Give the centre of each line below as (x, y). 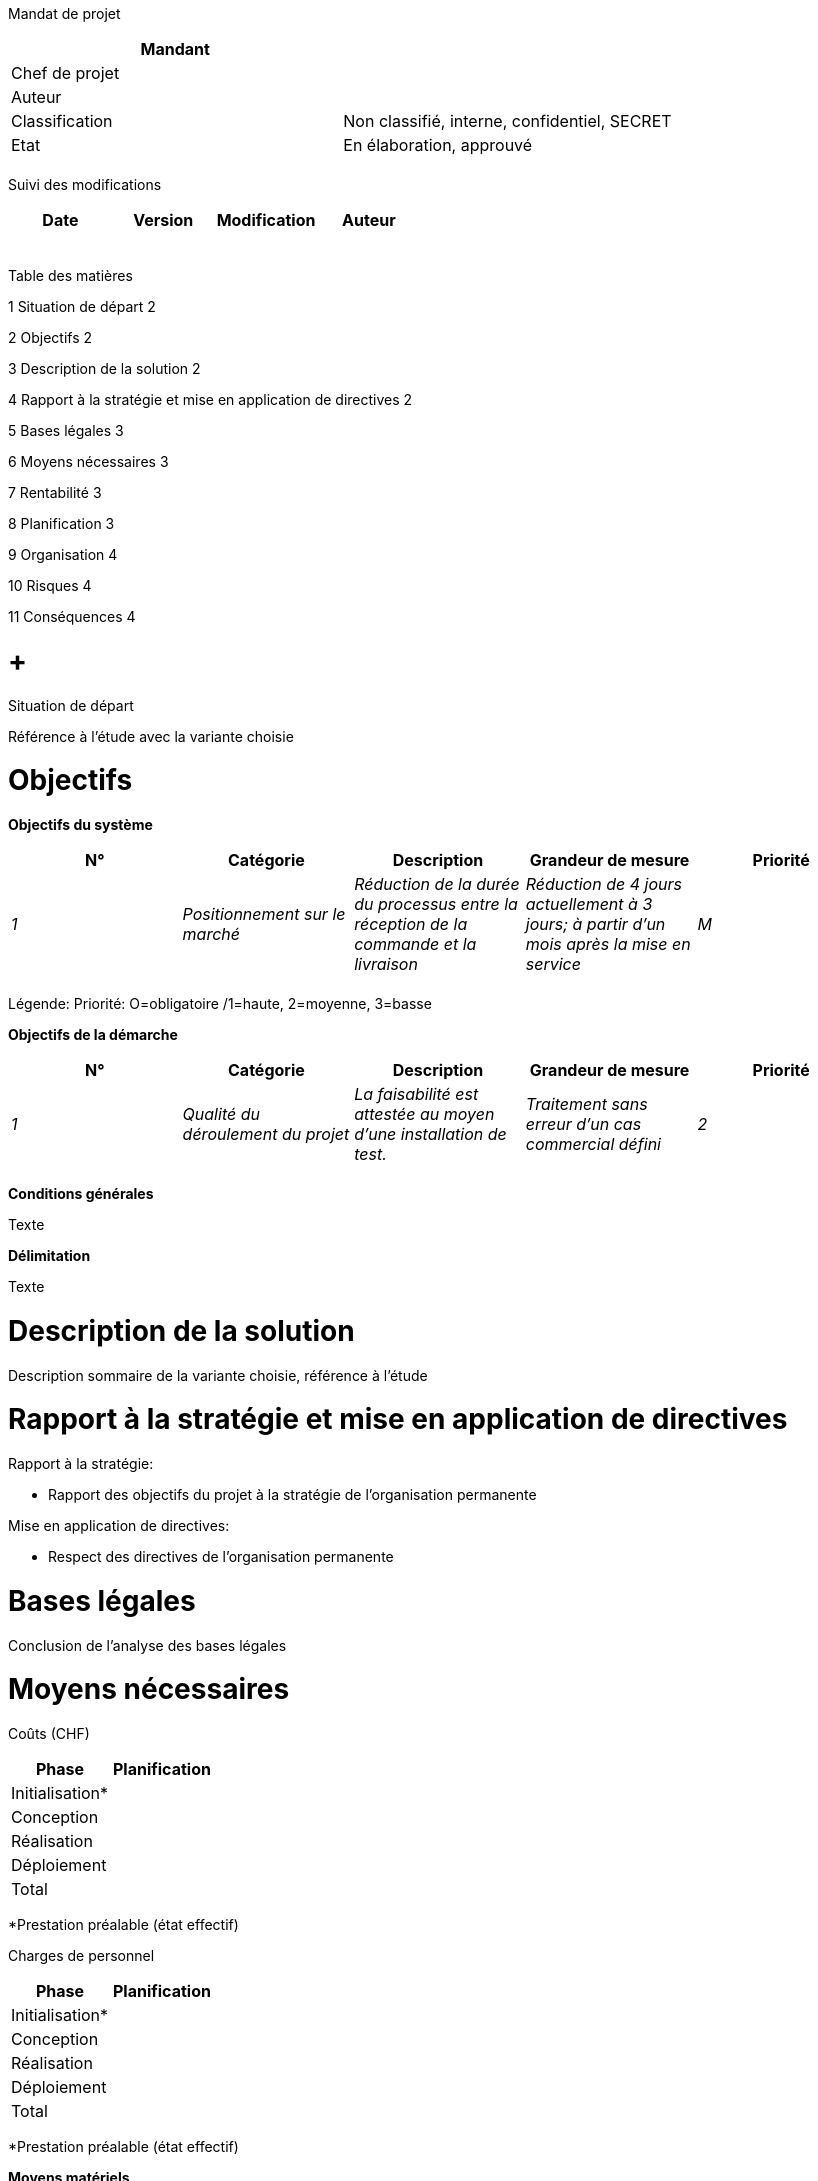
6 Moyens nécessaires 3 (88, 461)
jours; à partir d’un (595, 924)
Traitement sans (586, 1104)
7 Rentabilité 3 (55, 492)
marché (211, 934)
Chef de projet (65, 73)
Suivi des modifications (85, 184)
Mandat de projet (64, 13)
